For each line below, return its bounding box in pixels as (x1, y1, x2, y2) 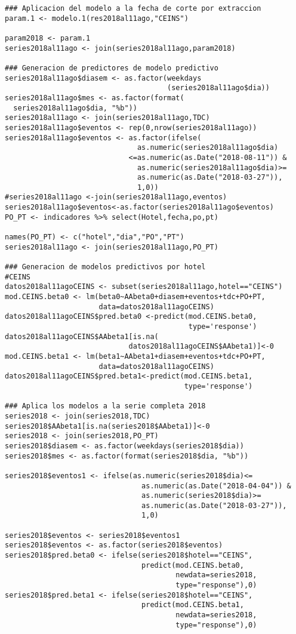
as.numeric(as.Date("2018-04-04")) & (141, 481, 291, 490)
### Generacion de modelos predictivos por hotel (5, 263, 206, 272)
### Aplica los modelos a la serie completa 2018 (5, 402, 206, 411)
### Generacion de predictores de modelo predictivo (5, 63, 218, 72)
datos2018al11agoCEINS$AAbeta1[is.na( (5, 332, 159, 341)
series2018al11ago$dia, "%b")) (13, 103, 137, 112)
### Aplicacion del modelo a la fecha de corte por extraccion (5, 4, 261, 13)
